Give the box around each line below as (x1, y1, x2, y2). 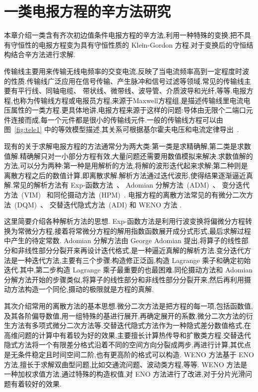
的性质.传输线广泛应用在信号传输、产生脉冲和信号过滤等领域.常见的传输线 (4, 75, 244, 86)
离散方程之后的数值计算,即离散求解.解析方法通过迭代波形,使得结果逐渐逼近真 (4, 170, 253, 180)
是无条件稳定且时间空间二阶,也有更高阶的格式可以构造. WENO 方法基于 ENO (4, 349, 255, 359)
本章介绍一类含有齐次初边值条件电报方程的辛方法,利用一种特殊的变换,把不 (4, 30, 244, 40)
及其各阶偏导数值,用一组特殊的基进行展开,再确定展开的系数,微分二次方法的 (4, 310, 246, 321)
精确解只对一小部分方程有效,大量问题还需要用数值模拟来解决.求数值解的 (19, 150, 253, 161)
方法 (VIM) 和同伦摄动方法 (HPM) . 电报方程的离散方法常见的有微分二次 (4, 190, 247, 200)
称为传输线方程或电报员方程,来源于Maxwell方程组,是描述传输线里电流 (19, 95, 244, 105)
